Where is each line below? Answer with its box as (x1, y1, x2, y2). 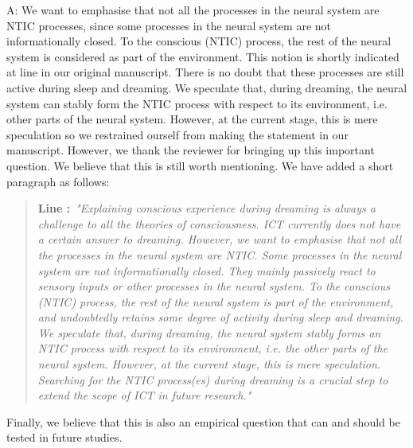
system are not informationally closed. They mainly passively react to (37, 262, 376, 279)
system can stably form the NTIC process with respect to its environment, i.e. (6, 95, 388, 111)
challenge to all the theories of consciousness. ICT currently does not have (37, 215, 401, 232)
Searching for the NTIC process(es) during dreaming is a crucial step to (37, 371, 388, 388)
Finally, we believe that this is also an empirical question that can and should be (6, 413, 400, 430)
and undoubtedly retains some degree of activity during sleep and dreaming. (37, 309, 403, 325)
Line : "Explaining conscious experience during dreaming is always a (37, 200, 376, 216)
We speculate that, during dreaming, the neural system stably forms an (37, 324, 381, 341)
